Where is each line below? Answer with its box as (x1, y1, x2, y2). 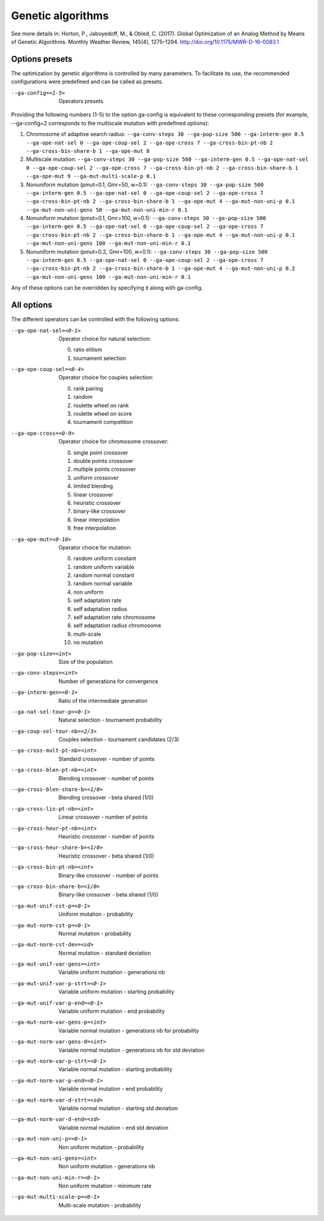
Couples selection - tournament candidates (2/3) (58, 736, 179, 743)
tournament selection (73, 354, 126, 362)
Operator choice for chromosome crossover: (58, 438, 169, 445)
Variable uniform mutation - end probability (58, 1008, 165, 1015)
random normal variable (73, 580, 133, 587)
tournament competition (73, 419, 133, 426)
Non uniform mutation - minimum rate (58, 1182, 152, 1190)
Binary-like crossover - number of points (58, 871, 159, 879)
